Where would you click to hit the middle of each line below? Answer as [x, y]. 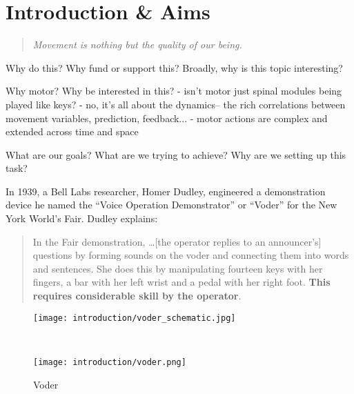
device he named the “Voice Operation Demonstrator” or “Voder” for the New [171, 205]
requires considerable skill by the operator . [137, 296]
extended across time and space [72, 131]
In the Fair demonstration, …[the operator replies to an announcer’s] [177, 241]
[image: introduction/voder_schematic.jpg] [135, 318]
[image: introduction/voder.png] [110, 362]
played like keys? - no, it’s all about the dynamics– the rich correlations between [176, 104]
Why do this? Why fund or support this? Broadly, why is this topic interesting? [174, 67]
